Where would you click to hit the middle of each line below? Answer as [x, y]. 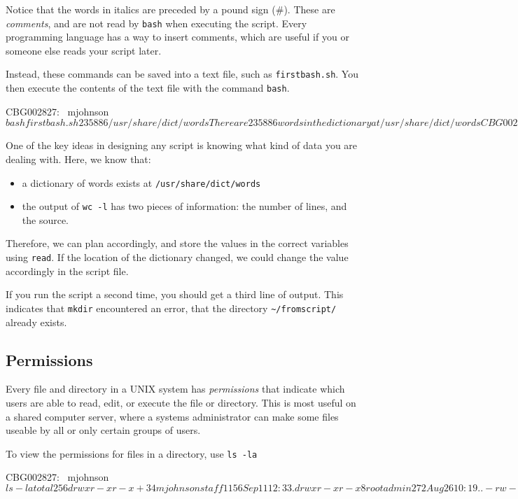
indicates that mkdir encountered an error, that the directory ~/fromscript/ [171, 308]
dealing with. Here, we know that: [78, 159]
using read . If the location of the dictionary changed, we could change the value [177, 257]
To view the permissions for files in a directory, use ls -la [132, 453]
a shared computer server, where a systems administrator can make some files [172, 416]
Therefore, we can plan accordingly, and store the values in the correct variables [177, 243]
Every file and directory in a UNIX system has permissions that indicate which [175, 389]
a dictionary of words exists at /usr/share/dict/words [141, 182]
